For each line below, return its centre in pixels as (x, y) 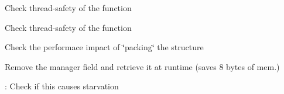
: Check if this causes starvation (62, 86)
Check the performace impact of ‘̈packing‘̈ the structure (104, 47)
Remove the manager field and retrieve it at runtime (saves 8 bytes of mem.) (142, 66)
